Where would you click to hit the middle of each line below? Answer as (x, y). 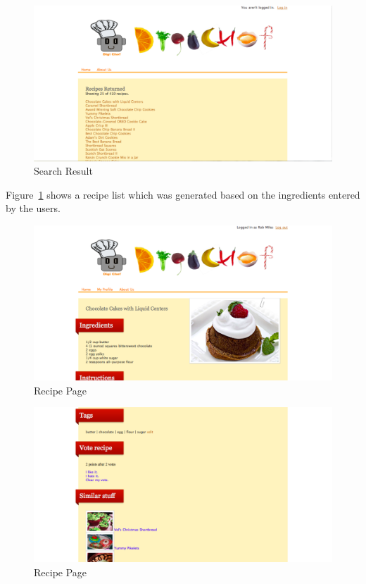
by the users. (33, 208)
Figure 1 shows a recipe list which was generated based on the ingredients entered (183, 194)
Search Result (63, 171)
